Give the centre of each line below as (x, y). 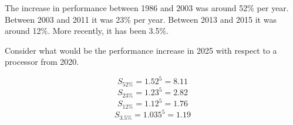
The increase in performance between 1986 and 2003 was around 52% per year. (147, 8)
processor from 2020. (42, 62)
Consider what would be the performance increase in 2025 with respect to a (141, 50)
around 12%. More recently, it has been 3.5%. (87, 31)
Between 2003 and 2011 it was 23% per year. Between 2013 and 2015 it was (141, 19)
